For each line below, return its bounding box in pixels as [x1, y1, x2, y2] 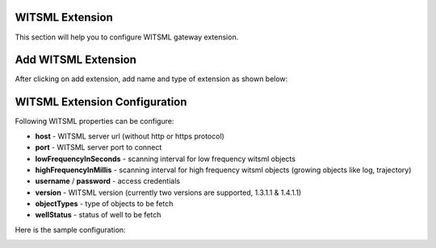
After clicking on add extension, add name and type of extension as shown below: [15, 74, 288, 84]
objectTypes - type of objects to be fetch [35, 199, 174, 209]
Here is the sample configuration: [15, 225, 126, 234]
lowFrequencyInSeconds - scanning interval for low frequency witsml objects [35, 154, 296, 163]
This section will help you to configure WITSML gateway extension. [15, 32, 239, 42]
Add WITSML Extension [15, 53, 137, 67]
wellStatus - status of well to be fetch [35, 210, 161, 220]
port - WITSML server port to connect [35, 143, 162, 152]
